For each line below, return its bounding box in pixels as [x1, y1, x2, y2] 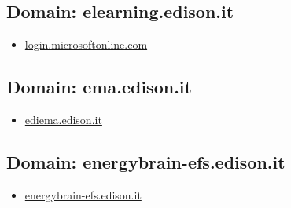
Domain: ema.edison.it [6, 75, 192, 99]
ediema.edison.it [24, 111, 102, 127]
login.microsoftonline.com [24, 36, 148, 53]
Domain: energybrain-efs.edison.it [6, 149, 285, 173]
